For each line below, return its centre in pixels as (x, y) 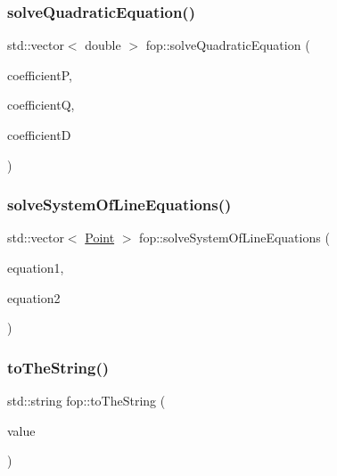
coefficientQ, (41, 105)
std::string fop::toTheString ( (86, 400)
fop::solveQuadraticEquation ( (228, 45)
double (103, 45)
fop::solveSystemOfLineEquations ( (234, 238)
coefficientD (39, 135)
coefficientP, (40, 74)
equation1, (36, 267)
